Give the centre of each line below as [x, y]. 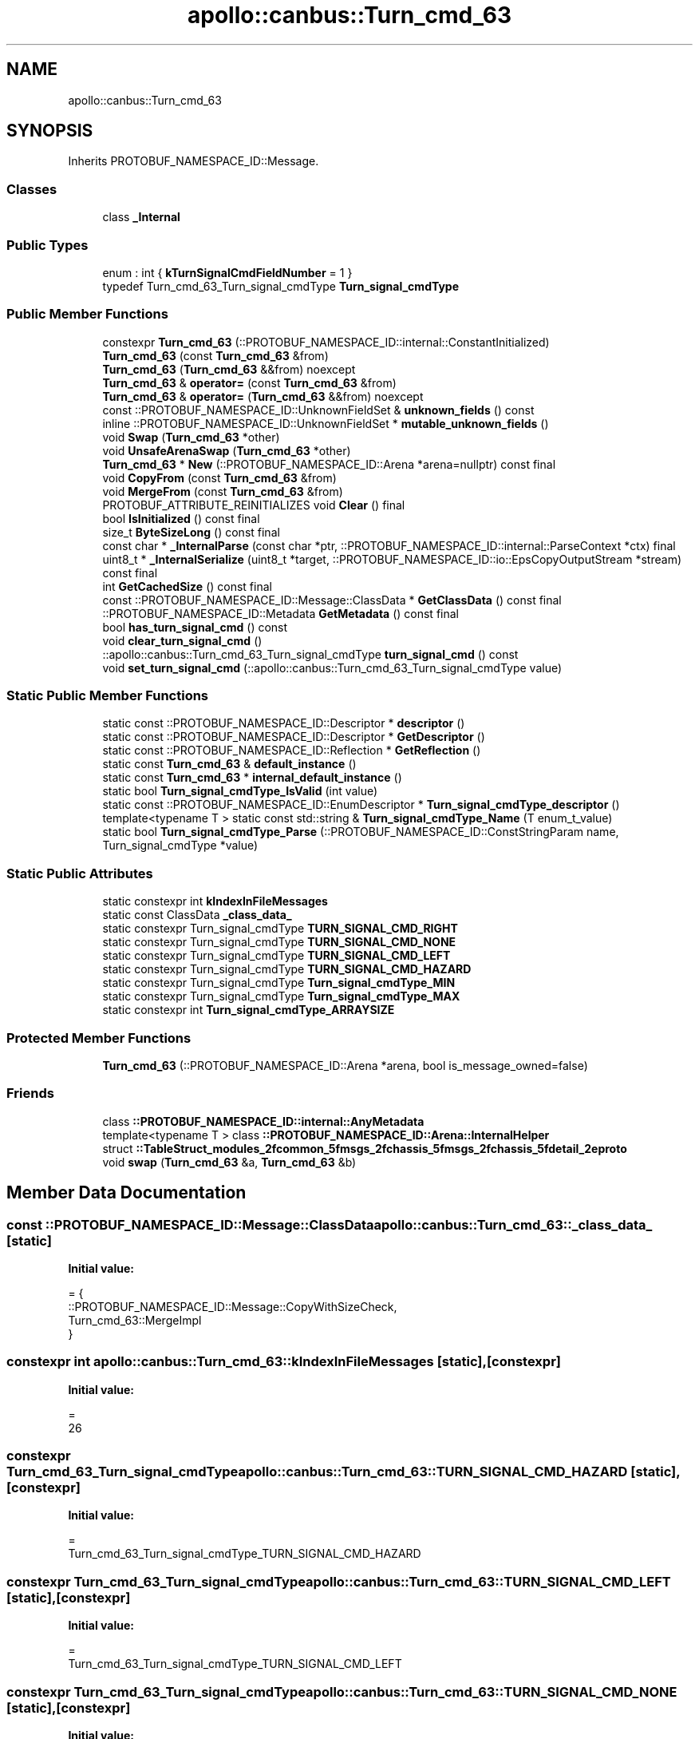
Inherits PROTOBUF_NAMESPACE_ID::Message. [194, 161]
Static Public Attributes [80, 873]
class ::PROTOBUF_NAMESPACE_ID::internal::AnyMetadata [263, 1121]
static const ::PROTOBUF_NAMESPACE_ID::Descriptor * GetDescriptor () [294, 737]
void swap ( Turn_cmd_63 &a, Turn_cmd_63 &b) [229, 1162]
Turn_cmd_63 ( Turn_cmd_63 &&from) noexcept [229, 369]
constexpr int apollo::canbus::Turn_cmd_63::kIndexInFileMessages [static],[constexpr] [284, 1362]
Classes [32, 189]
